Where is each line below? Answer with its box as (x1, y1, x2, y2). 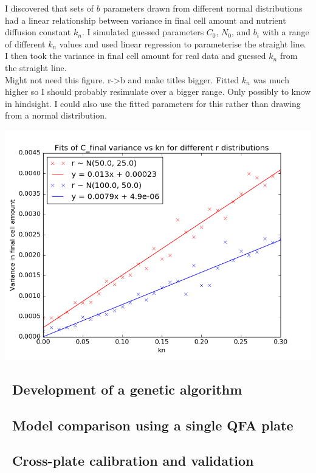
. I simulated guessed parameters (81, 26, 204, 38)
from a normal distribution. (5, 109, 107, 122)
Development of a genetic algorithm (12, 379, 242, 398)
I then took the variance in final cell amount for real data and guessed (5, 49, 266, 62)
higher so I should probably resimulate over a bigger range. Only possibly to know (5, 85, 311, 98)
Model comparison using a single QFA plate (12, 415, 294, 434)
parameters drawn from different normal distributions (103, 2, 303, 14)
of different (5, 37, 46, 50)
